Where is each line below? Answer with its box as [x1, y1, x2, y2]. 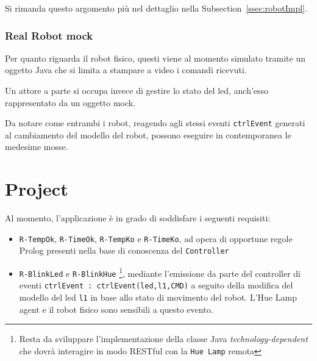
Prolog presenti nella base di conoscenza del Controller [19, 244, 229, 257]
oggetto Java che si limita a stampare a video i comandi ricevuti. [5, 63, 247, 76]
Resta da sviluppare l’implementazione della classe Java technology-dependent [19, 332, 308, 345]
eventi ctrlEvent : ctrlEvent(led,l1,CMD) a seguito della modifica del [19, 279, 293, 291]
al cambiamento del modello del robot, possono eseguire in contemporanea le [5, 128, 291, 141]
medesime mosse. [5, 140, 68, 153]
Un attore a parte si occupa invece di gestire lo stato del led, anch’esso [5, 84, 269, 96]
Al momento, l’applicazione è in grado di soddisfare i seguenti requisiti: [5, 212, 271, 224]
